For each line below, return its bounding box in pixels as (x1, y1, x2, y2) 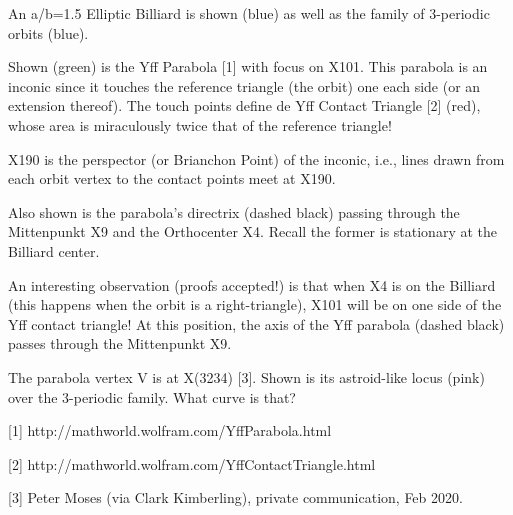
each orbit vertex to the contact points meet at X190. (8, 168, 336, 189)
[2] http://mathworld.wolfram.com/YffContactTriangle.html (8, 453, 376, 474)
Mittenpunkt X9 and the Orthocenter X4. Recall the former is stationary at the (8, 221, 498, 242)
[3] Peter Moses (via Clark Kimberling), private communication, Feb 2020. (8, 487, 463, 508)
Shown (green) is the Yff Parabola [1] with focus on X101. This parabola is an (8, 56, 488, 77)
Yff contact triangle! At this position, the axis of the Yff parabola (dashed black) (8, 313, 505, 334)
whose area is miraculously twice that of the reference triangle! (8, 114, 392, 135)
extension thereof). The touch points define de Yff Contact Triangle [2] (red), (8, 95, 481, 116)
